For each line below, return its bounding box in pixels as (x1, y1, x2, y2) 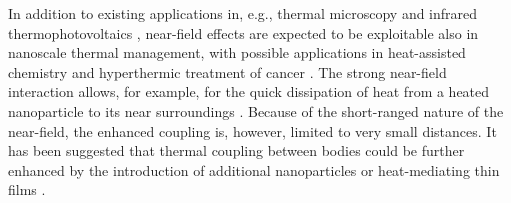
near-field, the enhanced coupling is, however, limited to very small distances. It (8, 120, 497, 141)
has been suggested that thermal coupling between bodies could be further (8, 140, 465, 161)
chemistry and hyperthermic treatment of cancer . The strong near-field (8, 61, 447, 82)
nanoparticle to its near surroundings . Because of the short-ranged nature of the (8, 100, 504, 121)
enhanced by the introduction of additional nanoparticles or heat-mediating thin (8, 159, 500, 180)
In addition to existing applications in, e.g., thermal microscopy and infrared (8, 3, 478, 23)
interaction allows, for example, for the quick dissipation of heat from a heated (8, 81, 490, 102)
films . (8, 179, 46, 200)
